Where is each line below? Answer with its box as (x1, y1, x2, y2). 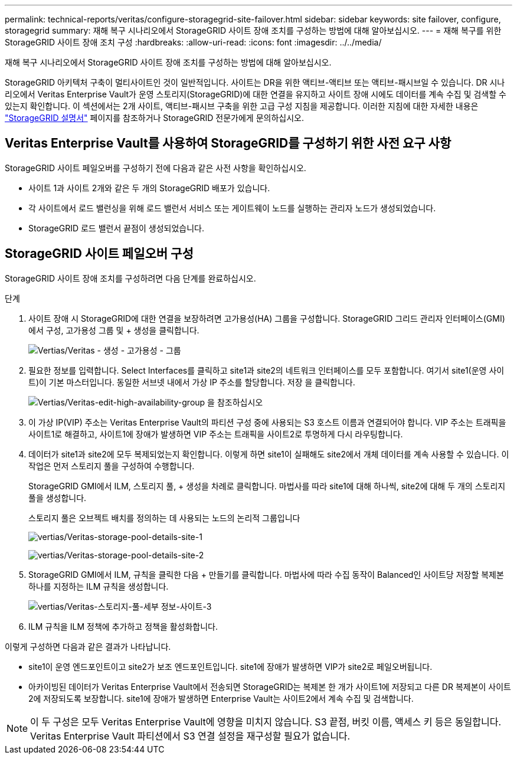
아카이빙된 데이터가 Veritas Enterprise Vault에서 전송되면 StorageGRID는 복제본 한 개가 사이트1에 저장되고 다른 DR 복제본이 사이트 (28, 681, 511, 692)
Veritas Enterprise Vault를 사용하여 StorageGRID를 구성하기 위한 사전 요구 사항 (5, 136, 451, 151)
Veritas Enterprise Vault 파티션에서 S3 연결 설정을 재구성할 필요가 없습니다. (30, 729, 351, 742)
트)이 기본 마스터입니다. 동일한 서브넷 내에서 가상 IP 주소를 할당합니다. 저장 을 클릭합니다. (28, 377, 355, 387)
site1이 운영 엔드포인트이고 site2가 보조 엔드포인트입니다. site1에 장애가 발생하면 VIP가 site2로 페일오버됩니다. (28, 661, 433, 672)
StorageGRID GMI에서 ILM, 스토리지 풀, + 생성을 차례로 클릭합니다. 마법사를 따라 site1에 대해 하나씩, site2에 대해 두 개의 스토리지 (28, 480, 506, 491)
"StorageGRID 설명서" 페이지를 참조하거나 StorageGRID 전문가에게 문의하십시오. (5, 113, 304, 123)
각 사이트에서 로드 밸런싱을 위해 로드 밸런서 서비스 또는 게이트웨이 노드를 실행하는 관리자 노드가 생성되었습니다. (28, 202, 436, 213)
